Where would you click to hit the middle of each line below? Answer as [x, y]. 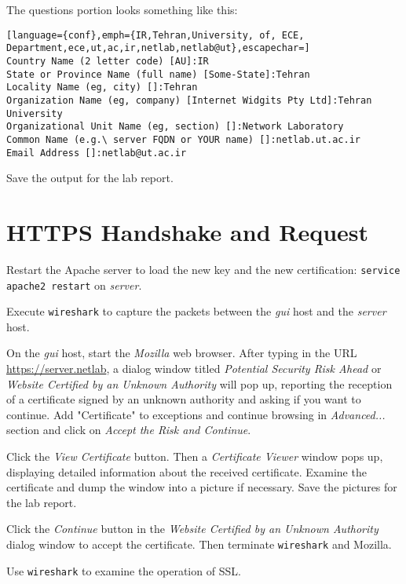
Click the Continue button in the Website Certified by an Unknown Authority [192, 529]
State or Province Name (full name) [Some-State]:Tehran [158, 74]
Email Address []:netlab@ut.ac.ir [97, 153]
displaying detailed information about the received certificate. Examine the [187, 471]
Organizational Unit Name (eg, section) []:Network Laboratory [175, 127]
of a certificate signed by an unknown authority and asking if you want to [184, 399]
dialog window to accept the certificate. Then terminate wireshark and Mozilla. [199, 544]
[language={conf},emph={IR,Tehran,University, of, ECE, [155, 35]
